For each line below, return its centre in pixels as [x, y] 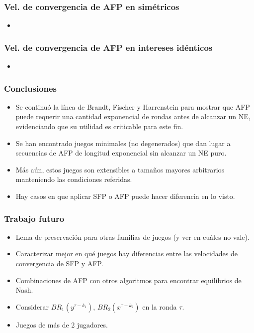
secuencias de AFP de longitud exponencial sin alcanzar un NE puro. [121, 153]
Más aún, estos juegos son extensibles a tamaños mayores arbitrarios [120, 169]
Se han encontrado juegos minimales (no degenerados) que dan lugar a [123, 143]
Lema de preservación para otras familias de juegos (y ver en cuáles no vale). [132, 237]
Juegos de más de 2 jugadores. [62, 324]
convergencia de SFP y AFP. [59, 263]
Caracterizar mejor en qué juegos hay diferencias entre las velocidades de [127, 253]
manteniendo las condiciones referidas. [74, 179]
